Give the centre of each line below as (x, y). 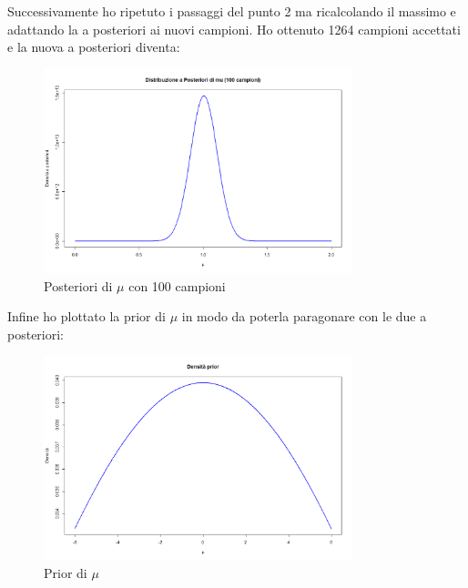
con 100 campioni (177, 285)
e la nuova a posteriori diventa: (94, 47)
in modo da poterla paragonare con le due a (304, 316)
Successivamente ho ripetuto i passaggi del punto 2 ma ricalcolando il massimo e (232, 11)
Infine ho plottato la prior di (86, 316)
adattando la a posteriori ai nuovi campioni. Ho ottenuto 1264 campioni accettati (234, 29)
